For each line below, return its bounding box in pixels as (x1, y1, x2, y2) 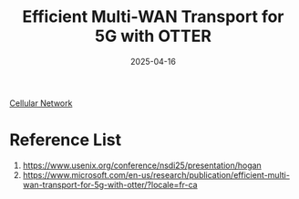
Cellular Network (9, 98, 73, 109)
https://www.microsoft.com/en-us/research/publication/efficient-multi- (22, 169, 290, 180)
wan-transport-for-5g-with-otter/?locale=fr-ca (22, 179, 198, 190)
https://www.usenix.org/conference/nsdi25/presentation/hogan (22, 160, 262, 171)
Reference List (9, 130, 121, 151)
